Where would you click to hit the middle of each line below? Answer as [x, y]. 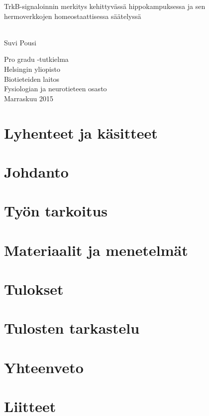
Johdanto [36, 171]
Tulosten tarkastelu [72, 328]
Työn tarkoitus [56, 211]
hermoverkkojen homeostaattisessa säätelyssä [73, 16]
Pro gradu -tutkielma [36, 59]
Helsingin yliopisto [32, 69]
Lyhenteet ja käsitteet [81, 132]
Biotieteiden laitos [32, 79]
